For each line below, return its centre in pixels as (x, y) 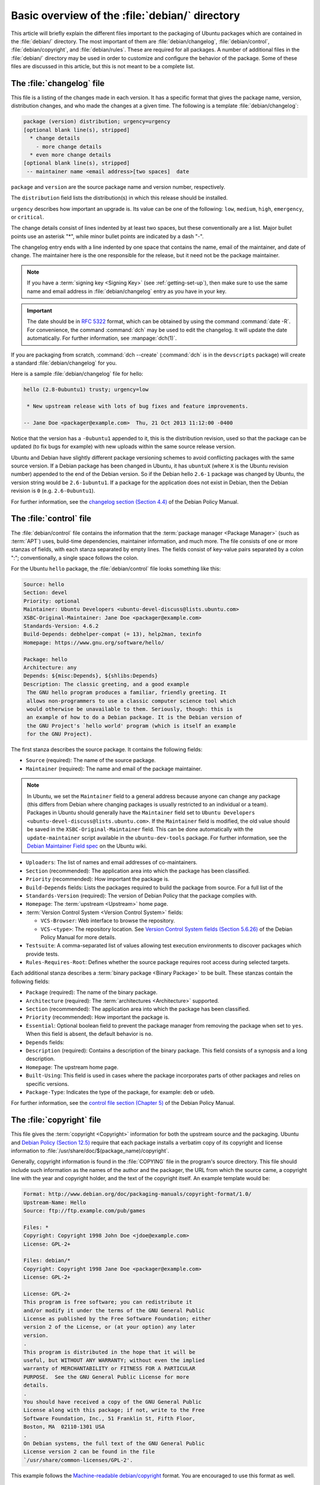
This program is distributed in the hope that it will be (109, 1352)
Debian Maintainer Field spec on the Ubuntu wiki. (87, 846)
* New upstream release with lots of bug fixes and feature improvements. (138, 406)
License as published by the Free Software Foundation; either (117, 1319)
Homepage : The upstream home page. (72, 1067)
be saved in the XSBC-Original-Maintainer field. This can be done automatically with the (140, 829)
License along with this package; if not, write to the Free (114, 1410)
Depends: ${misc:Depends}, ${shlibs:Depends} (91, 676)
